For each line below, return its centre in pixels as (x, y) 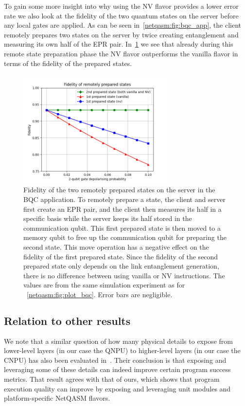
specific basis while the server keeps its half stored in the (108, 218)
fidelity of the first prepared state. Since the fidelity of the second (121, 256)
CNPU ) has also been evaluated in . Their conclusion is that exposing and (115, 360)
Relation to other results (67, 320)
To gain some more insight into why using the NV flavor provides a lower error (121, 6)
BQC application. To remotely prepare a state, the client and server (124, 199)
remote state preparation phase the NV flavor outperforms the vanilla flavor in (121, 53)
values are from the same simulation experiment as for (104, 285)
